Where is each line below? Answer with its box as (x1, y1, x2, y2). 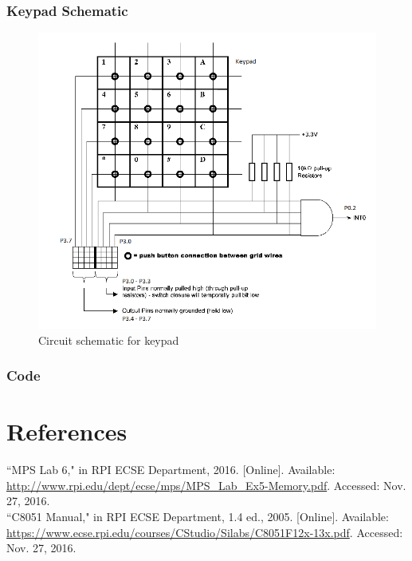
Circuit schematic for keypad (38, 331, 179, 348)
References (6, 415, 128, 448)
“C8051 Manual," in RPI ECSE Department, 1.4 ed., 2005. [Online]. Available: (6, 508, 389, 524)
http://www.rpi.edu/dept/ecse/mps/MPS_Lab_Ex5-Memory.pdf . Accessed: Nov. (6, 476, 406, 493)
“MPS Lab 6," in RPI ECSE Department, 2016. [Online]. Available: (6, 461, 335, 478)
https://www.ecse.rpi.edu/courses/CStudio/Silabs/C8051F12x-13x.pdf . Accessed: (6, 523, 403, 540)
